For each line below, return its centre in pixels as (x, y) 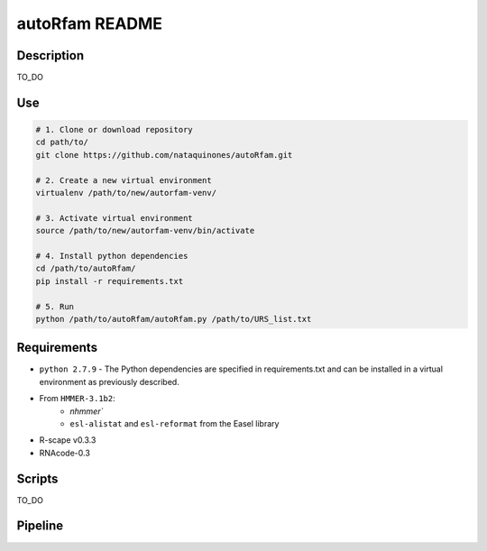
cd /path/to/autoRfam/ (86, 269)
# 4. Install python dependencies (112, 256)
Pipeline (40, 526)
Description (51, 55)
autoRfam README (89, 23)
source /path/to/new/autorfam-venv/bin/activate (145, 231)
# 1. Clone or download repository (114, 130)
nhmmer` (87, 411)
